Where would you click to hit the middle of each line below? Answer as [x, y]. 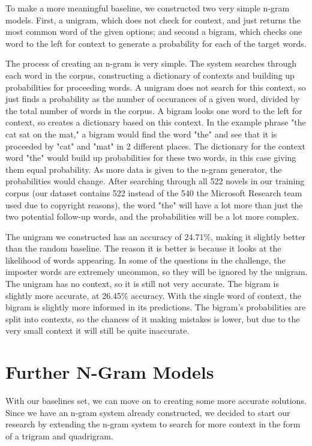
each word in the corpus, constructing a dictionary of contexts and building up [150, 75]
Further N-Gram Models [110, 372]
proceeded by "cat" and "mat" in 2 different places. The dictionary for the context [155, 146]
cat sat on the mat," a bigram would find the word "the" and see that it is [141, 134]
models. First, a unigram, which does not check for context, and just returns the [153, 20]
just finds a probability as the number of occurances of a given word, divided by [153, 99]
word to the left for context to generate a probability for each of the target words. [156, 43]
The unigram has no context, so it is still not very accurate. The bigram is [142, 284]
